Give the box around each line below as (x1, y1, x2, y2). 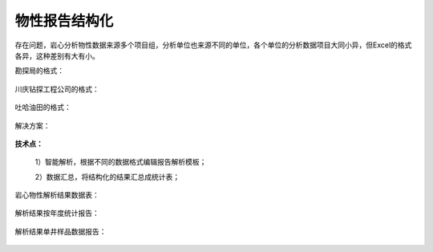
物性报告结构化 (14, 12, 114, 30)
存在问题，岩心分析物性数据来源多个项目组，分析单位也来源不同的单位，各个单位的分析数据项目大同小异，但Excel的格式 (14, 40, 412, 50)
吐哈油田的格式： (14, 103, 71, 112)
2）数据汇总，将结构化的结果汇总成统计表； (34, 172, 180, 181)
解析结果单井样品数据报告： (14, 226, 107, 236)
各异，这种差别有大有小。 (14, 51, 99, 60)
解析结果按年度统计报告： (14, 209, 99, 218)
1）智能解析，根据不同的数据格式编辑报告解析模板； (34, 157, 207, 167)
